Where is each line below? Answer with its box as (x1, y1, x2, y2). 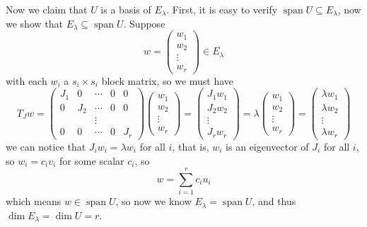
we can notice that (6, 139, 86, 153)
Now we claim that (6, 2, 88, 16)
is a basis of (100, 2, 151, 16)
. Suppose (123, 16, 165, 30)
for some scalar (59, 153, 124, 168)
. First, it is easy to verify (166, 2, 278, 16)
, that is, (172, 139, 209, 153)
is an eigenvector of (226, 139, 309, 153)
